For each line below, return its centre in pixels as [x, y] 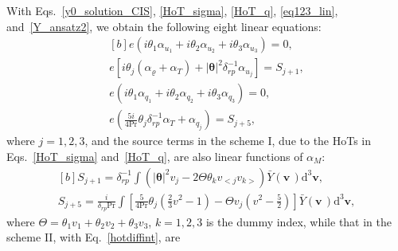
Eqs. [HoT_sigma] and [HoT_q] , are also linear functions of [155, 156]
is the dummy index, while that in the [299, 221]
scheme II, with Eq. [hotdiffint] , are [94, 237]
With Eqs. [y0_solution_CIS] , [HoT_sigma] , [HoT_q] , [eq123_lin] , [172, 10]
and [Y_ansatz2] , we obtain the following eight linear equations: [164, 26]
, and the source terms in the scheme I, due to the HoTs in [228, 141]
